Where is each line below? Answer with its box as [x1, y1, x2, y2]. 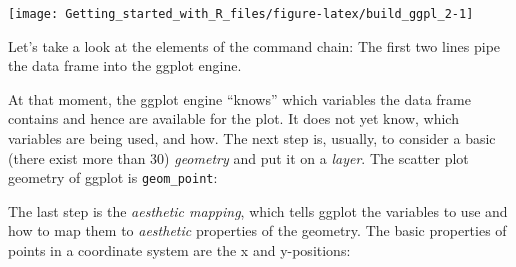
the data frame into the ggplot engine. [8, 55, 242, 76]
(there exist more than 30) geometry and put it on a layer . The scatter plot [8, 147, 469, 168]
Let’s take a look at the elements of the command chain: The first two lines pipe [8, 35, 501, 56]
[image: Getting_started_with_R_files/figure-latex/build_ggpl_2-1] [8, 7, 474, 21]
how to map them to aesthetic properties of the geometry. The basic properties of [8, 220, 507, 241]
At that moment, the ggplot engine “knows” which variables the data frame [8, 88, 471, 109]
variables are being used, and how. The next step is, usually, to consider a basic [8, 128, 496, 149]
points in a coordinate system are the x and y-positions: [8, 240, 351, 261]
